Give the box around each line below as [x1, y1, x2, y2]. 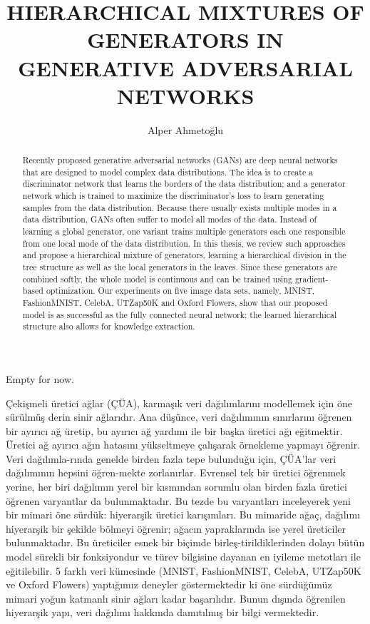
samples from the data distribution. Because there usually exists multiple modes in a [22, 201, 337, 213]
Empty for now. [6, 371, 74, 386]
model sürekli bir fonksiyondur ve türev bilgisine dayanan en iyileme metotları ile [6, 549, 361, 564]
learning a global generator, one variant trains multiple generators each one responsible [22, 225, 346, 237]
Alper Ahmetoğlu [147, 122, 224, 137]
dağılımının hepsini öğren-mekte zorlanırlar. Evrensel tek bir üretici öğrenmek [6, 465, 346, 480]
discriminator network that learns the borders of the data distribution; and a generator [22, 178, 346, 190]
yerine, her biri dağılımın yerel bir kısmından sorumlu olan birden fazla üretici [6, 479, 347, 494]
